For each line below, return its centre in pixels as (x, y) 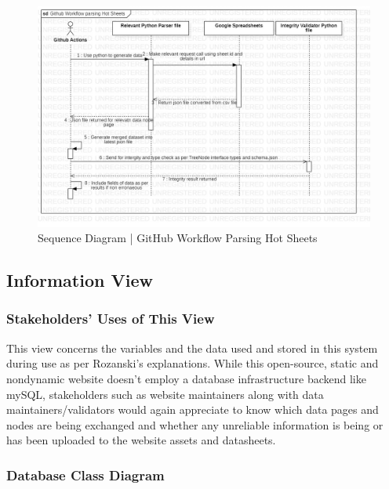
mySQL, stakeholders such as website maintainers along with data (165, 394)
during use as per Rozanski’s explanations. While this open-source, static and (193, 363)
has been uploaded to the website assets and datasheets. (141, 440)
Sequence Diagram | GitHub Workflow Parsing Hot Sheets (178, 238)
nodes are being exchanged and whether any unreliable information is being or (195, 424)
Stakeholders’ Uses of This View (111, 319)
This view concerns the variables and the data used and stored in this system (192, 348)
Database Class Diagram (85, 475)
